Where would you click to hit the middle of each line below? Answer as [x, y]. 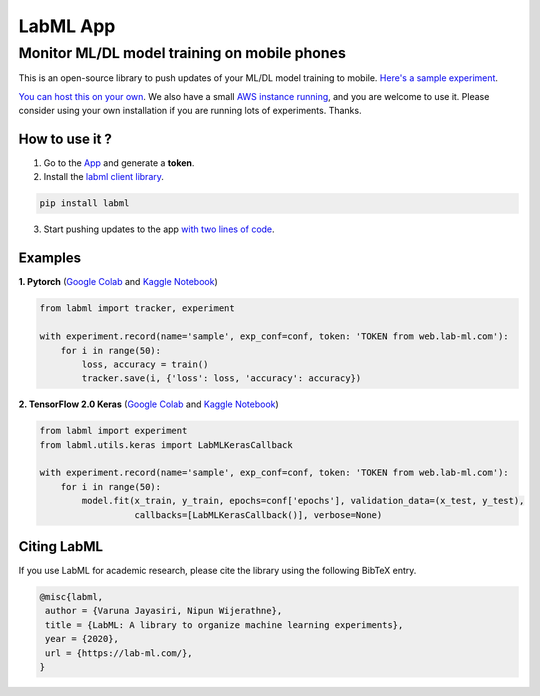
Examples [50, 258]
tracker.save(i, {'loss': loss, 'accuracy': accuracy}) [221, 378]
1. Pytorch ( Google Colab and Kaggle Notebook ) [118, 282]
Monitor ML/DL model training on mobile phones [182, 53]
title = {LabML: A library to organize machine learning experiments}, [224, 624]
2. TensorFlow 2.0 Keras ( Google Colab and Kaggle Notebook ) [148, 404]
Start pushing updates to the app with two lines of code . [159, 229]
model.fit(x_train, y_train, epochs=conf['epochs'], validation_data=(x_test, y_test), [303, 501]
